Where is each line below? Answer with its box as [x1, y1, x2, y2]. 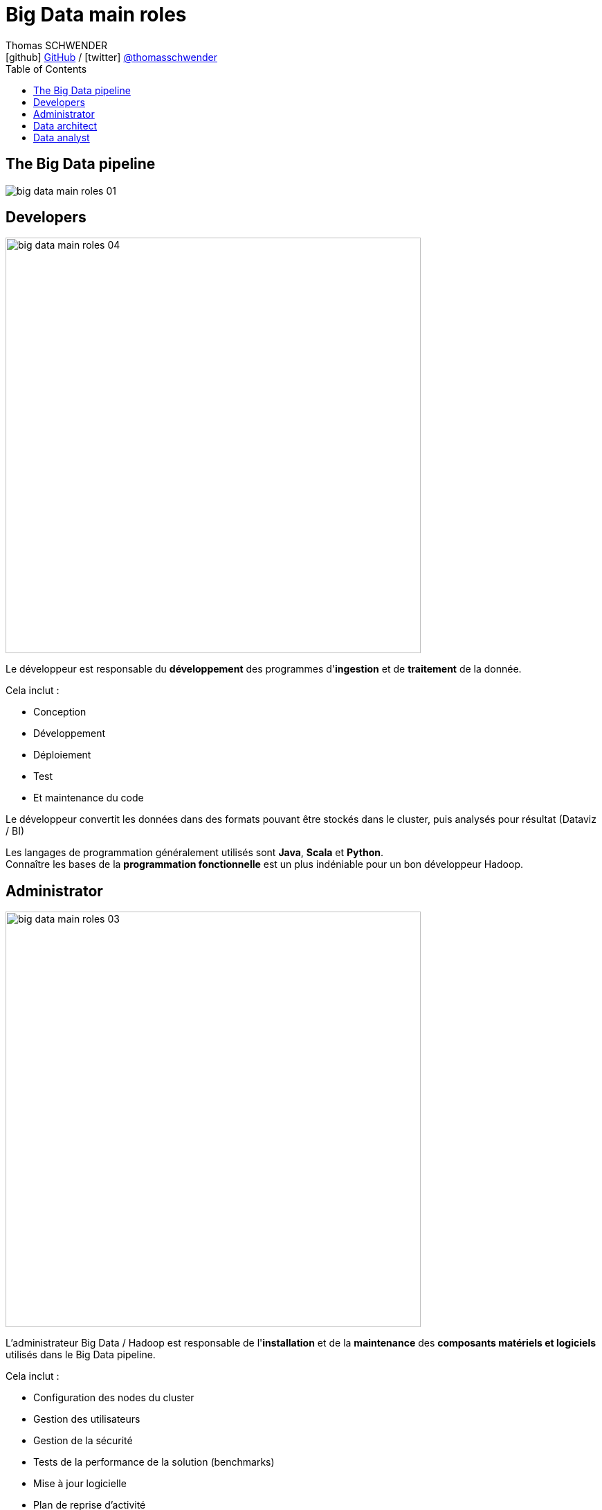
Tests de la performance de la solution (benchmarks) [33, 1456, 275, 1468]
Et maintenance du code [33, 792, 144, 804]
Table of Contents [6, 62, 87, 75]
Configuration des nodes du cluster [33, 1392, 194, 1404]
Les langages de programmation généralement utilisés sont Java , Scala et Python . [6, 846, 384, 859]
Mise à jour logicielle [33, 1477, 127, 1490]
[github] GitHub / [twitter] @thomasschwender [6, 51, 217, 63]
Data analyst [33, 131, 90, 143]
